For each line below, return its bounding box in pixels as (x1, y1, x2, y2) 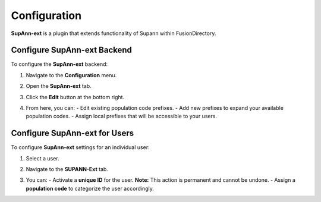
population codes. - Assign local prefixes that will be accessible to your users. (26, 113, 217, 120)
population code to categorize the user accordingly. (26, 185, 154, 192)
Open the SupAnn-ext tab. (26, 83, 92, 90)
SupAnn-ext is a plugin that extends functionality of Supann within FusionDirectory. (11, 30, 216, 37)
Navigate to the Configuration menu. (26, 71, 117, 78)
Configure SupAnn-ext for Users (11, 128, 134, 138)
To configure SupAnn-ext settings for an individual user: (11, 144, 150, 151)
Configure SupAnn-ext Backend (11, 45, 132, 55)
